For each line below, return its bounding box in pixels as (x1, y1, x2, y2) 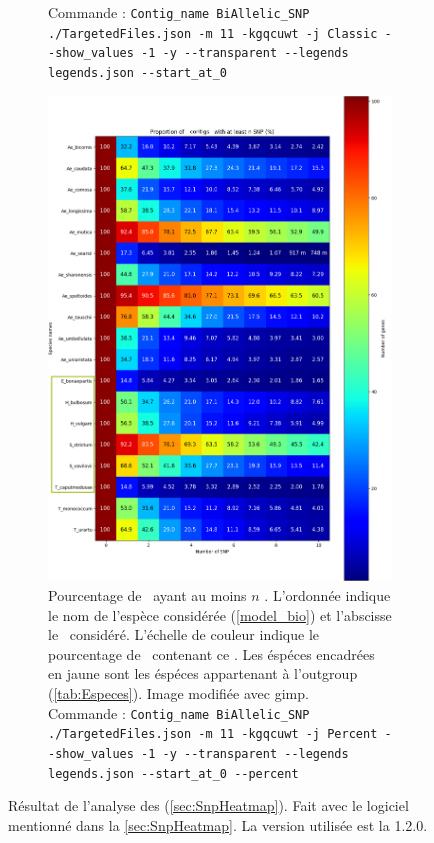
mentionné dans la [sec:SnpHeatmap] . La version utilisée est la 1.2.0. (8, 814, 428, 835)
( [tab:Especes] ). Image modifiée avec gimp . (48, 683, 309, 704)
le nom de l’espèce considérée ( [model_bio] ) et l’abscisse (48, 604, 392, 625)
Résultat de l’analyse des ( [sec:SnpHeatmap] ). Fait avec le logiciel (8, 795, 409, 816)
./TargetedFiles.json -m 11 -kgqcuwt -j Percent (48, 727, 378, 742)
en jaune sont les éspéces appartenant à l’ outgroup (48, 663, 358, 684)
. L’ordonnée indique (264, 585, 391, 606)
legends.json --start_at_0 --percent (48, 766, 299, 781)
